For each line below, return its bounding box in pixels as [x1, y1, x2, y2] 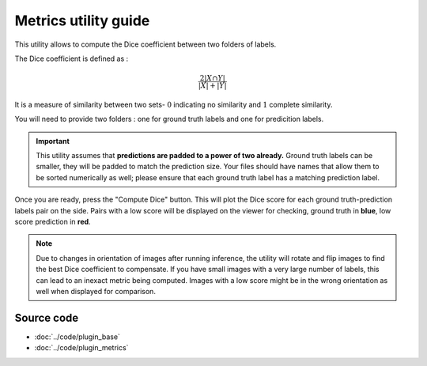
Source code [14, 311, 79, 324]
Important [36, 136, 70, 145]
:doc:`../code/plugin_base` [34, 332, 120, 341]
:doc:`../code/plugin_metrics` [34, 343, 129, 353]
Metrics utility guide [14, 12, 150, 29]
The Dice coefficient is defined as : [14, 54, 129, 63]
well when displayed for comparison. [36, 287, 156, 296]
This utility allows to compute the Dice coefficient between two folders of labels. [14, 40, 277, 49]
